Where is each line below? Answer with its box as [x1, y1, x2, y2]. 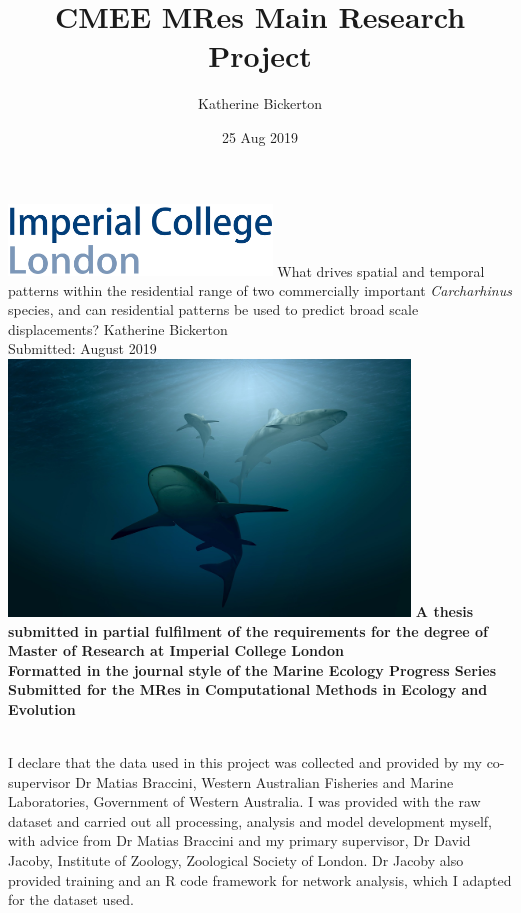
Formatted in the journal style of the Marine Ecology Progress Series [8, 659, 497, 680]
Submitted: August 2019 [8, 338, 157, 359]
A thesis [415, 600, 474, 621]
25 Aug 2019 [221, 126, 299, 147]
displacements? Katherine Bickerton [8, 318, 228, 339]
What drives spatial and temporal [277, 260, 485, 281]
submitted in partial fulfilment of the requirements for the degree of [8, 620, 489, 641]
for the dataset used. [8, 889, 134, 910]
